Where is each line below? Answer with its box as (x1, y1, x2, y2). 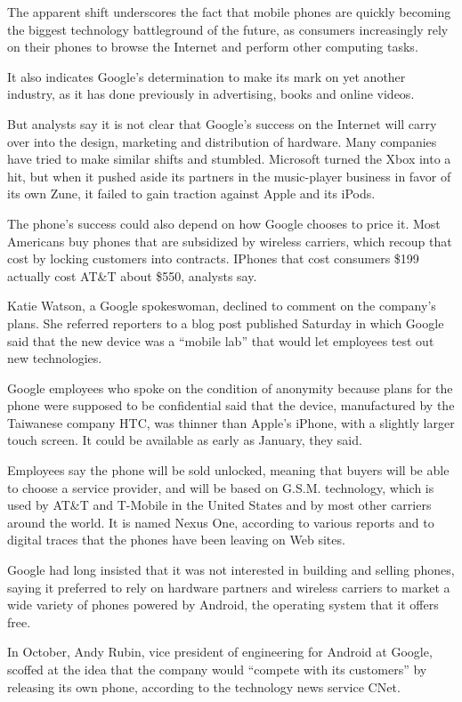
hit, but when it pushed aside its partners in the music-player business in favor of (7, 166, 451, 185)
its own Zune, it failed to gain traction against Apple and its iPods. (7, 184, 376, 203)
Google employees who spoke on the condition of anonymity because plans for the (7, 378, 453, 397)
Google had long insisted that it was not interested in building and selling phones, (7, 561, 455, 579)
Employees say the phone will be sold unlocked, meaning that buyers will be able (7, 461, 450, 480)
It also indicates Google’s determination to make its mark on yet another (7, 67, 406, 85)
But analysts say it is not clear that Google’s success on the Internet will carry (7, 114, 437, 133)
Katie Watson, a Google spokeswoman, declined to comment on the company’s (7, 296, 436, 315)
